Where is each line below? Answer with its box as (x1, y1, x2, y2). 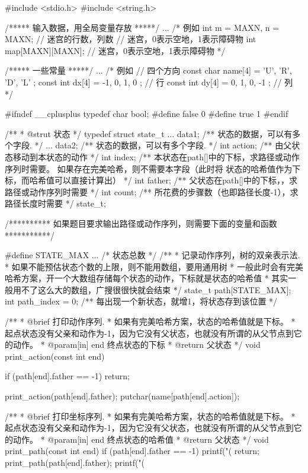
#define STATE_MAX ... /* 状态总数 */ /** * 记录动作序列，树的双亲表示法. (5, 249, 300, 261)
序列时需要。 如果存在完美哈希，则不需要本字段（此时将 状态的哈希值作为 (5, 162, 293, 174)
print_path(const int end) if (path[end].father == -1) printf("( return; (5, 445, 259, 457)
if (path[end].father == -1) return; (5, 370, 130, 382)
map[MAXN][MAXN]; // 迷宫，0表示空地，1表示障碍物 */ (5, 44, 226, 56)
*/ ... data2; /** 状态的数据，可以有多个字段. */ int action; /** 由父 (34, 139, 292, 151)
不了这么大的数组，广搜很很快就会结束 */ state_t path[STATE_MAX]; (21, 283, 291, 296)
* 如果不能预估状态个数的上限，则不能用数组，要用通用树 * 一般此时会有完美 (5, 260, 303, 272)
